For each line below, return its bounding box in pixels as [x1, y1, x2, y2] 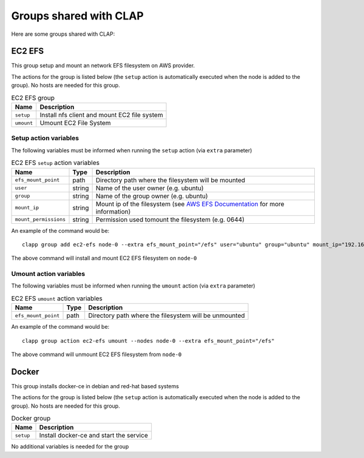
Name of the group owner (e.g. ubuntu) [95, 192, 208, 200]
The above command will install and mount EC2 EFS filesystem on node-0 [11, 255, 197, 262]
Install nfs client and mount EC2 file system [39, 111, 163, 119]
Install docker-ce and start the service [39, 431, 148, 440]
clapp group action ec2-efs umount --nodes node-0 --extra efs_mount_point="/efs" [22, 337, 275, 344]
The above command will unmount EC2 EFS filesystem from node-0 [11, 351, 182, 358]
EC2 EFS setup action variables [11, 158, 100, 167]
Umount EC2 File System [39, 119, 112, 127]
